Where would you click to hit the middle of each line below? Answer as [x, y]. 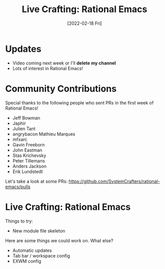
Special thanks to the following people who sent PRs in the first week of [79, 102]
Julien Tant [24, 128]
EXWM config [27, 261]
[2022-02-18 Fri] [85, 23]
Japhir [19, 123]
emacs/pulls [18, 186]
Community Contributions [61, 89]
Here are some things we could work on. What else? [59, 240]
